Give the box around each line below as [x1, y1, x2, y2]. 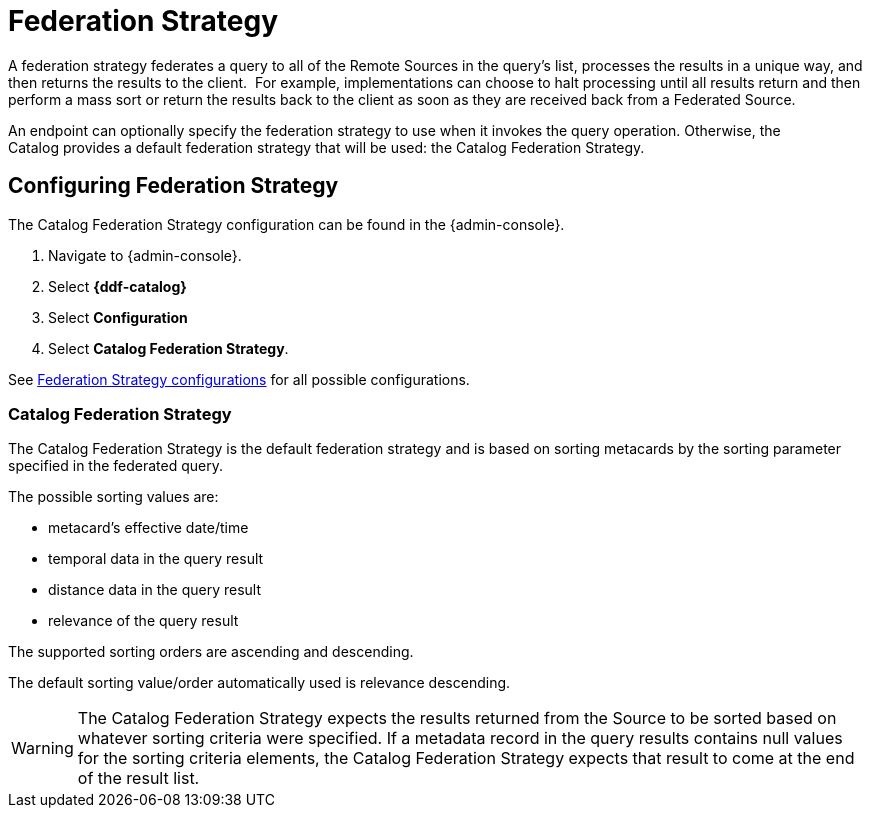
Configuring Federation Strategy [8, 173, 339, 199]
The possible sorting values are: [8, 488, 219, 506]
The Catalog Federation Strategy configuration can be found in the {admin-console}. [8, 215, 565, 233]
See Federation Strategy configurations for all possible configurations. [8, 370, 470, 388]
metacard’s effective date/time [48, 519, 249, 537]
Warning [11, 738, 74, 759]
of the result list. [77, 768, 200, 789]
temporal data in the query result [48, 550, 264, 568]
